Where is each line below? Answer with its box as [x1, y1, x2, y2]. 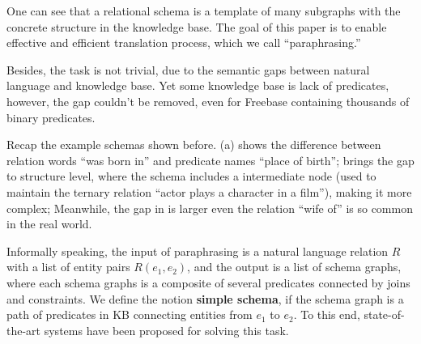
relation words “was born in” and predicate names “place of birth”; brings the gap [6, 151, 415, 168]
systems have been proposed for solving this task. [44, 321, 289, 338]
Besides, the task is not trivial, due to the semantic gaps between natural [6, 61, 370, 78]
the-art [6, 321, 41, 338]
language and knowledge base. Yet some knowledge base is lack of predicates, [6, 77, 389, 94]
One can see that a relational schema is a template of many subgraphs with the [6, 2, 401, 19]
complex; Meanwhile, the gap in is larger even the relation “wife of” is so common [6, 199, 413, 216]
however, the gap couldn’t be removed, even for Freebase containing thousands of [6, 92, 410, 109]
